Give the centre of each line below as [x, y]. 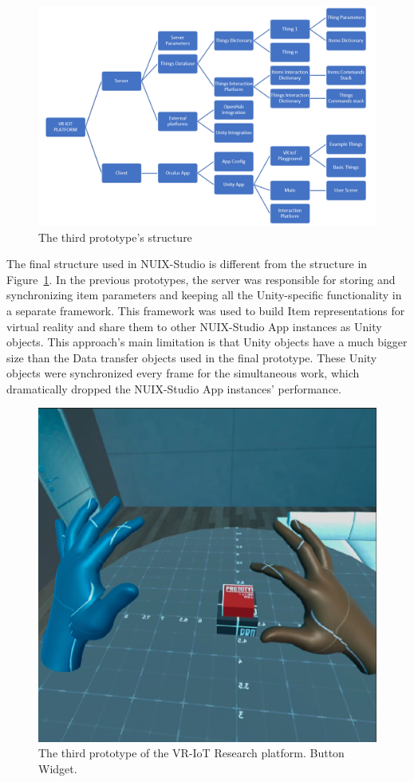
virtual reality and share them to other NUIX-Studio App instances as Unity [194, 326]
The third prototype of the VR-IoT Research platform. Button [191, 753]
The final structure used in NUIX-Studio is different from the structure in [187, 264]
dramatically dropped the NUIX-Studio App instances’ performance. [174, 388]
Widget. [58, 768]
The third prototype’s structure [115, 237]
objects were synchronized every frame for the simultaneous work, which [183, 373]
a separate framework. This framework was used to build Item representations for [206, 310]
